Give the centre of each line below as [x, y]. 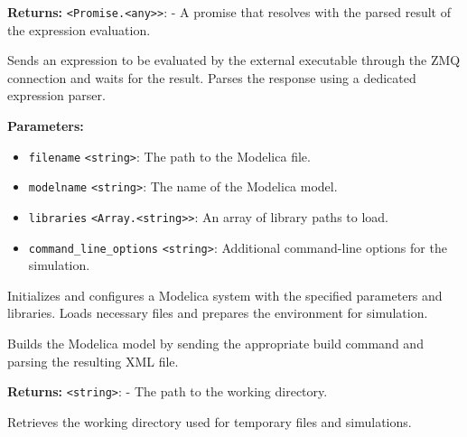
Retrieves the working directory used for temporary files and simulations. [210, 421]
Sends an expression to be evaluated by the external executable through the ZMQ [234, 60]
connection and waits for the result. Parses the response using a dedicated [212, 77]
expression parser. [56, 95]
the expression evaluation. [79, 29]
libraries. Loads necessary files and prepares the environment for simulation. [218, 313]
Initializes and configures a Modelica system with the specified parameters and [225, 295]
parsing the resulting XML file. [93, 361]
